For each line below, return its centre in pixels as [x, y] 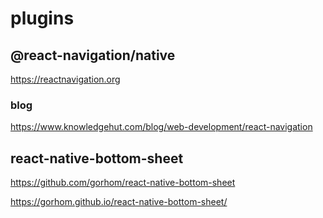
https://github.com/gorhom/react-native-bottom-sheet [123, 183]
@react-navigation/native [93, 55]
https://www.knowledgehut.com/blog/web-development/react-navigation [161, 127]
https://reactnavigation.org [65, 79]
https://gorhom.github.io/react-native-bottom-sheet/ [119, 202]
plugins [42, 18]
